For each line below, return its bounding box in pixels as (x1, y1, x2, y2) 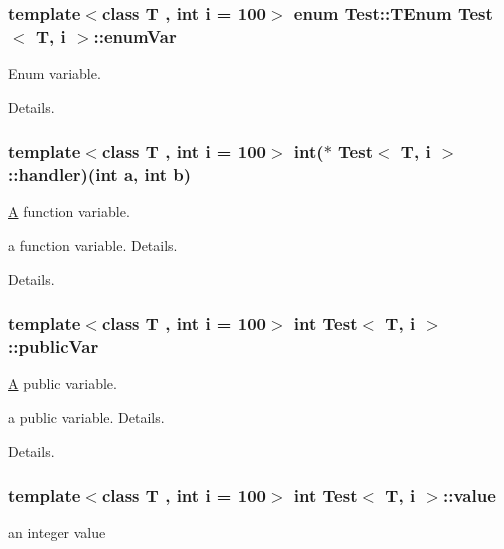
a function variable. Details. (8, 235, 178, 256)
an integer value (8, 522, 106, 543)
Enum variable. (8, 63, 101, 84)
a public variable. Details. (8, 406, 165, 427)
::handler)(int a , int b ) (8, 162, 192, 187)
